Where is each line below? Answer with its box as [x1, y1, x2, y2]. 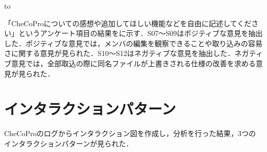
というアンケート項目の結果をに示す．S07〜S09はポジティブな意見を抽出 [18, 28, 263, 39]
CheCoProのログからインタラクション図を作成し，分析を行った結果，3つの [4, 128, 256, 139]
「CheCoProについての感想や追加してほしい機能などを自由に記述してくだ [4, 17, 252, 28]
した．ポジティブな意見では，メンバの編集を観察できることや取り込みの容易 [4, 37, 262, 48]
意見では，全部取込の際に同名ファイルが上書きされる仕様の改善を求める [11, 58, 256, 68]
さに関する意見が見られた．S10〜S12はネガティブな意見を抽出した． [4, 48, 235, 59]
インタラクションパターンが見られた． [4, 138, 133, 148]
